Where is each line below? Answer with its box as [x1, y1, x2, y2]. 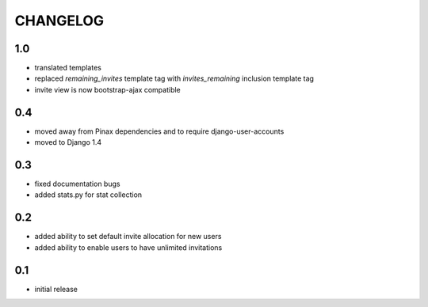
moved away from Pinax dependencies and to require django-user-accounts [34, 127, 285, 136]
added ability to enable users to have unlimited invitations [34, 242, 223, 252]
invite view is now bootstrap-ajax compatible [34, 85, 182, 94]
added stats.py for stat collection [34, 190, 143, 199]
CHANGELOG [14, 12, 105, 29]
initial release [34, 284, 78, 294]
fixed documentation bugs [34, 179, 120, 189]
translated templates [34, 63, 102, 73]
